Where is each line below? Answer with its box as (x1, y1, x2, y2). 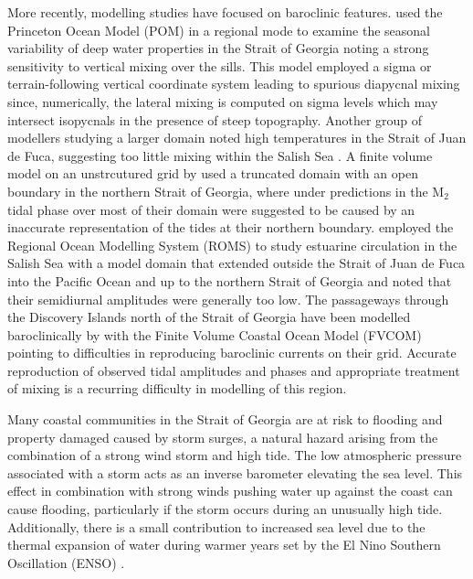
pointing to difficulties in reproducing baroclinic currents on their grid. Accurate (7, 343, 457, 362)
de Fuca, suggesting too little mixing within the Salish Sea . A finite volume (7, 145, 433, 165)
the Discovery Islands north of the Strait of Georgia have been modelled (7, 307, 411, 327)
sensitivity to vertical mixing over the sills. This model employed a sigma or (7, 56, 432, 75)
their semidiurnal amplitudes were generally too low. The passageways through (7, 289, 449, 308)
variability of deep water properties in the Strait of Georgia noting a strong (7, 38, 429, 58)
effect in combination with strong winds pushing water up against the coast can (7, 481, 453, 500)
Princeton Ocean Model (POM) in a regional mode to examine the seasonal (7, 20, 431, 39)
